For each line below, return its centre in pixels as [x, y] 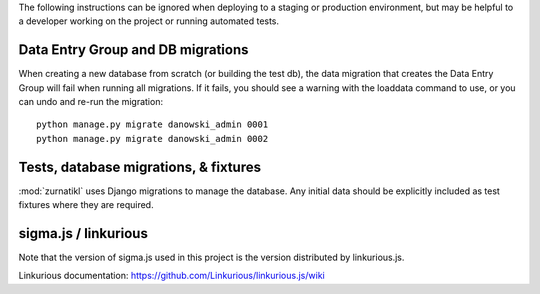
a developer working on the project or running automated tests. [149, 21]
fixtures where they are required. [86, 205]
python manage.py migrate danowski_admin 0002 [152, 138]
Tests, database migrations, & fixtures [140, 166]
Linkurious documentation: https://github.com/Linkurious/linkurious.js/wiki [171, 276]
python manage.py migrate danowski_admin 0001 [152, 124]
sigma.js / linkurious [83, 233]
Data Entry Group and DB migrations [133, 50]
